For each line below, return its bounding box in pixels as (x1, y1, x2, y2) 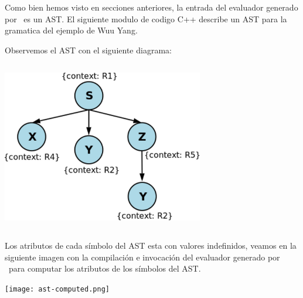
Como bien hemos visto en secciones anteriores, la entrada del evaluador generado (5, 1, 298, 13)
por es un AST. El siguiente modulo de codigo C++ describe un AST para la (5, 12, 287, 25)
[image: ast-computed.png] (5, 285, 110, 294)
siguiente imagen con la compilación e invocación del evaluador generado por (5, 250, 280, 263)
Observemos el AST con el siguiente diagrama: (5, 43, 172, 56)
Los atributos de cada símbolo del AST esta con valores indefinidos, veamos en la (5, 239, 297, 252)
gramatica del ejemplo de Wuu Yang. (5, 24, 138, 36)
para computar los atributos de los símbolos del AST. (8, 262, 201, 275)
